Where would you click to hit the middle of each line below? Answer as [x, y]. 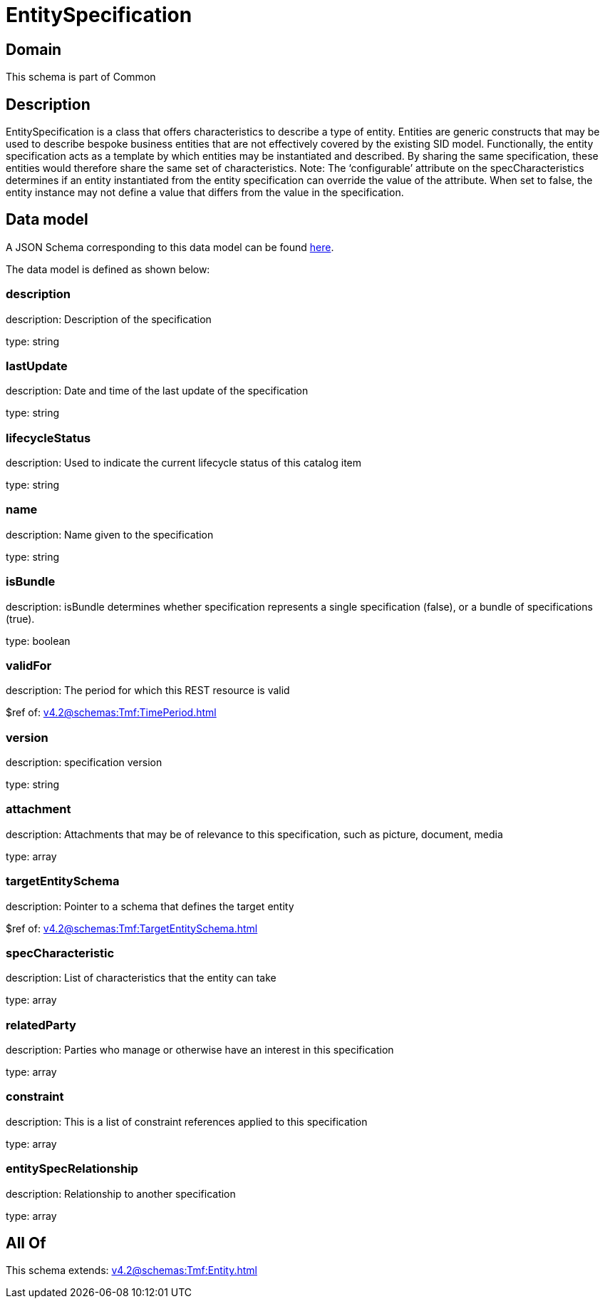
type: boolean [38, 641]
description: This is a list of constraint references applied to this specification [187, 1121]
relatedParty [41, 1025]
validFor [29, 665]
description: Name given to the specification [110, 534]
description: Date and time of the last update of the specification [157, 391]
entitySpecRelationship [72, 1169]
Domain [34, 49]
